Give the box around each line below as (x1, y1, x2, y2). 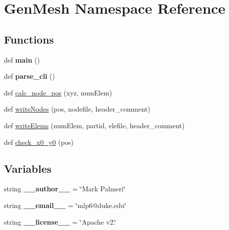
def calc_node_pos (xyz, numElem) (4, 87, 112, 97)
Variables (4, 161, 52, 176)
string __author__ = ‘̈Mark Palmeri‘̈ (4, 184, 126, 194)
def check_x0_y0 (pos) (4, 137, 74, 147)
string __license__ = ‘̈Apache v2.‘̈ (4, 216, 116, 227)
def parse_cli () (4, 71, 55, 81)
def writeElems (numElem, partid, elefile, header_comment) (4, 120, 185, 130)
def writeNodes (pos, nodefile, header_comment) (4, 104, 151, 114)
